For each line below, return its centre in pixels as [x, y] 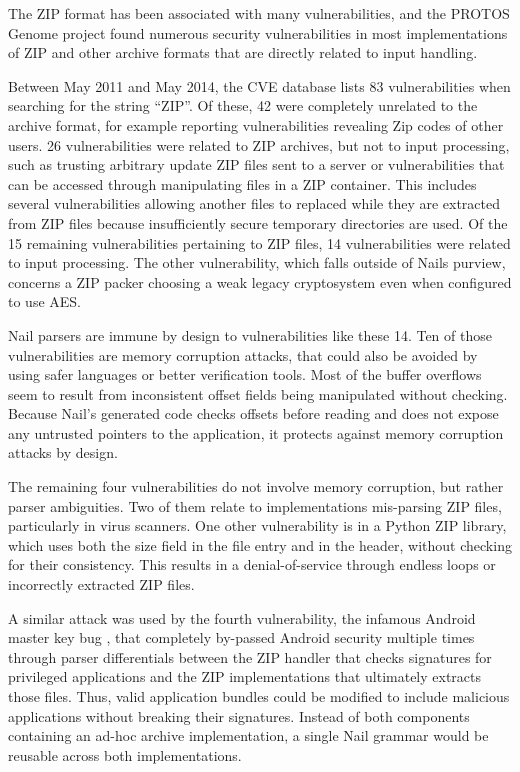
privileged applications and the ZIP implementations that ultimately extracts [245, 676]
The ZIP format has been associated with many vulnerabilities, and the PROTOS [259, 13]
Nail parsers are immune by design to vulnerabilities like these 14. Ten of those [250, 334]
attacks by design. [63, 452]
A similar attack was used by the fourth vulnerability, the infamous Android [242, 617]
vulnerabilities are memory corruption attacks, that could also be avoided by [243, 354]
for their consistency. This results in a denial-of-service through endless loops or [252, 564]
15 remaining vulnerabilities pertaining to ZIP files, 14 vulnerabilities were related [259, 242]
